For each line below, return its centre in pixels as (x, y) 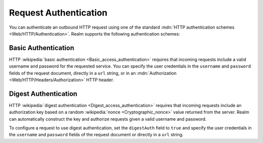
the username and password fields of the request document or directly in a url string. (96, 135)
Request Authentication (58, 13)
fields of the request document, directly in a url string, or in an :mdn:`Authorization (93, 73)
